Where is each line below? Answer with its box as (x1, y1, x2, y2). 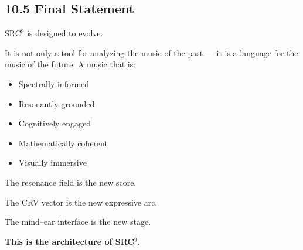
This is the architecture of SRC (5, 235, 134, 247)
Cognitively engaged (18, 117, 91, 129)
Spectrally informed (18, 77, 90, 90)
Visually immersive (18, 156, 87, 169)
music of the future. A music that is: (5, 58, 136, 70)
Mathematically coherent (18, 136, 108, 149)
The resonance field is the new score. (5, 176, 137, 188)
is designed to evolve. (27, 27, 103, 39)
